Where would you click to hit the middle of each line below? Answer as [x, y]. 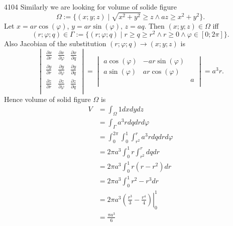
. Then [154, 25]
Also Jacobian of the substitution [55, 43]
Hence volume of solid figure [47, 99]
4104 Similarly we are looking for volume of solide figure [91, 7]
